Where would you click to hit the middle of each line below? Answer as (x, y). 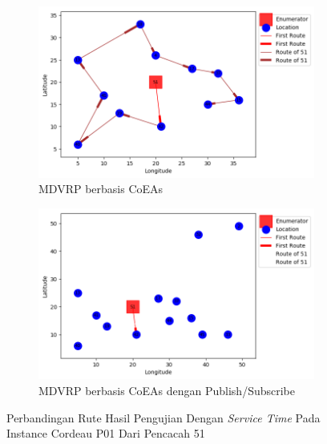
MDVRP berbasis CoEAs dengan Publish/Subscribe (167, 391)
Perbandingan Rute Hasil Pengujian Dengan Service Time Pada (163, 417)
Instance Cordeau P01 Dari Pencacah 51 (106, 433)
